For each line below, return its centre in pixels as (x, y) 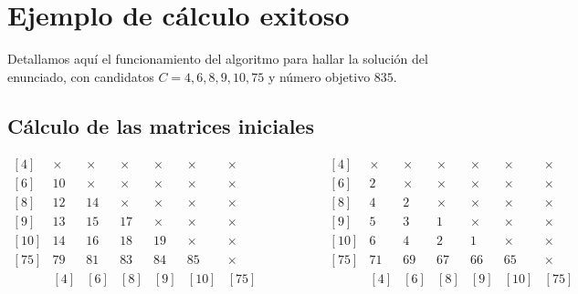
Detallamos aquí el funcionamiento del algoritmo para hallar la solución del (218, 59)
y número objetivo (319, 76)
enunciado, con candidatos (81, 76)
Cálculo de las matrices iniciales (161, 125)
